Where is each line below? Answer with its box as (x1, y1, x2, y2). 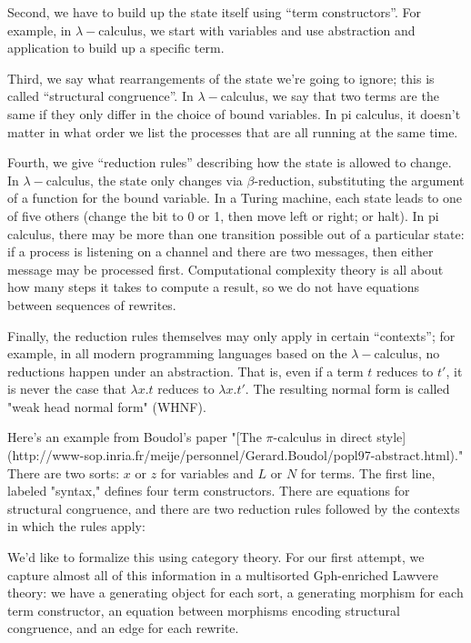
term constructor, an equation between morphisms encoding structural (7, 600, 400, 619)
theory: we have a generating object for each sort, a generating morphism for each (7, 583, 464, 602)
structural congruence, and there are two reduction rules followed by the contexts (7, 498, 460, 517)
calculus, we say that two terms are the (220, 86, 439, 105)
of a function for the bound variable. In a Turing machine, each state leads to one (7, 188, 463, 207)
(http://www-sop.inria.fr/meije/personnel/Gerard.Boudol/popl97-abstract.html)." (7, 446, 464, 465)
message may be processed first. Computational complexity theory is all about (7, 259, 444, 278)
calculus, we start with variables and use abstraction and (98, 20, 416, 39)
